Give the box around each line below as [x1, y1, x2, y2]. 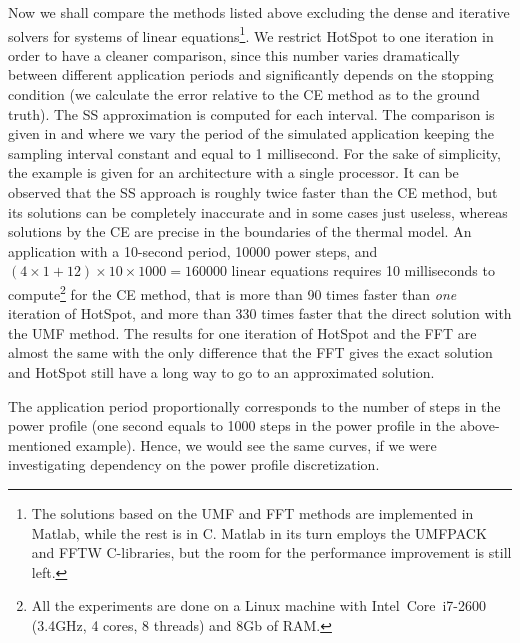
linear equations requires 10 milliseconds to [231, 260, 495, 281]
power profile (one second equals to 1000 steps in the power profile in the [8, 415, 456, 436]
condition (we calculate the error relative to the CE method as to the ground [8, 84, 480, 105]
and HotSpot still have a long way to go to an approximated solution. [8, 362, 435, 382]
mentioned [8, 434, 72, 455]
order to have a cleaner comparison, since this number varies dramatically [8, 44, 460, 65]
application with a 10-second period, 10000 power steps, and [8, 240, 378, 261]
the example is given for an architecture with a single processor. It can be [8, 162, 459, 183]
